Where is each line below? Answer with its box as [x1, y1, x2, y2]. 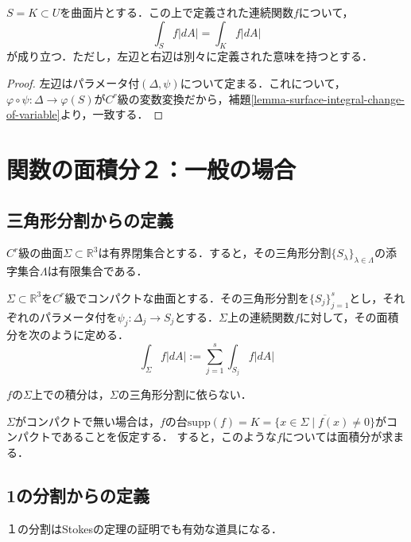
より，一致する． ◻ [60, 106, 164, 123]
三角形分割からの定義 [6, 207, 173, 232]
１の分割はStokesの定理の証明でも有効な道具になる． [6, 520, 282, 536]
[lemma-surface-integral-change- [250, 90, 405, 107]
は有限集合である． [47, 263, 148, 279]
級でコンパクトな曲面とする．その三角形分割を [64, 289, 310, 306]
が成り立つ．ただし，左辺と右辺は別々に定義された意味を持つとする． [6, 48, 373, 64]
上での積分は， [31, 386, 110, 403]
